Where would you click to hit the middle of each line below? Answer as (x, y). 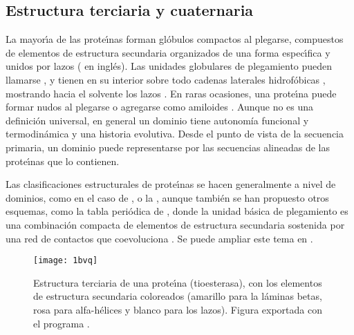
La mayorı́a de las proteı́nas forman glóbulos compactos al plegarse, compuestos (175, 39)
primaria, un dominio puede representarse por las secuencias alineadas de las (168, 147)
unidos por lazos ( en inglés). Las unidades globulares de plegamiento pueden (169, 66)
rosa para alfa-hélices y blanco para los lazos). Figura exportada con (178, 309)
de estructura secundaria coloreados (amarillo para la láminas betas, (178, 296)
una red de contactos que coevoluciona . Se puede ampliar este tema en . (159, 238)
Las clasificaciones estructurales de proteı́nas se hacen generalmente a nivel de (171, 184)
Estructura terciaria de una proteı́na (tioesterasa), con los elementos (178, 282)
